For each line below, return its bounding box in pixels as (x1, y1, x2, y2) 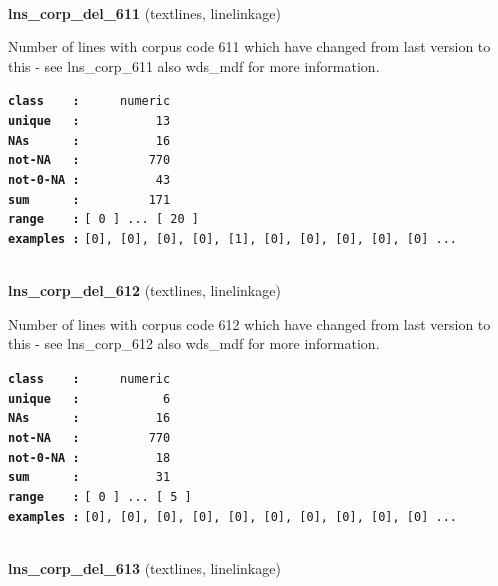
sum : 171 (8, 192, 171, 207)
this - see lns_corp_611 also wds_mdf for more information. (8, 55, 380, 76)
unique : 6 (8, 391, 171, 406)
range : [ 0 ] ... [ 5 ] (8, 489, 192, 504)
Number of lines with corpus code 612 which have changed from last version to (8, 313, 491, 334)
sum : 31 (8, 470, 171, 485)
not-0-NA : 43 (8, 173, 171, 187)
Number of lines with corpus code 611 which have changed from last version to (8, 36, 491, 57)
